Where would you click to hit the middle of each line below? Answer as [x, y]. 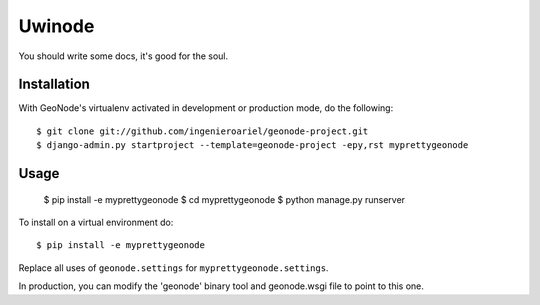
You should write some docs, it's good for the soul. [123, 56]
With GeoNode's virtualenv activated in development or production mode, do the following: [206, 108]
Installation [54, 84]
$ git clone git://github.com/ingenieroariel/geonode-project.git [202, 131]
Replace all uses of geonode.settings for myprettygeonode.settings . [173, 267]
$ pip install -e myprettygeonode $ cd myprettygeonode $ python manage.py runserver [224, 199]
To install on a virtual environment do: [96, 222]
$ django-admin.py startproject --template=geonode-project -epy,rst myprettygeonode [252, 145]
